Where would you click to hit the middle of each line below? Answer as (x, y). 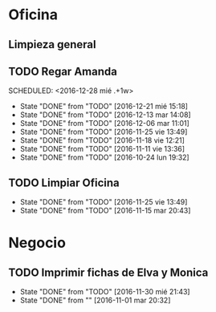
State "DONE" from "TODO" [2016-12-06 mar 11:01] (105, 124)
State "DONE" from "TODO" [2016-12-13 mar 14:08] (105, 115)
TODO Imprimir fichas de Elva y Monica (108, 272)
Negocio (37, 243)
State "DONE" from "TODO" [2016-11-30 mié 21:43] (105, 292)
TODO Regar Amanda (63, 71)
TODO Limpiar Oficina (64, 182)
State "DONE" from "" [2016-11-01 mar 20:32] (95, 300)
